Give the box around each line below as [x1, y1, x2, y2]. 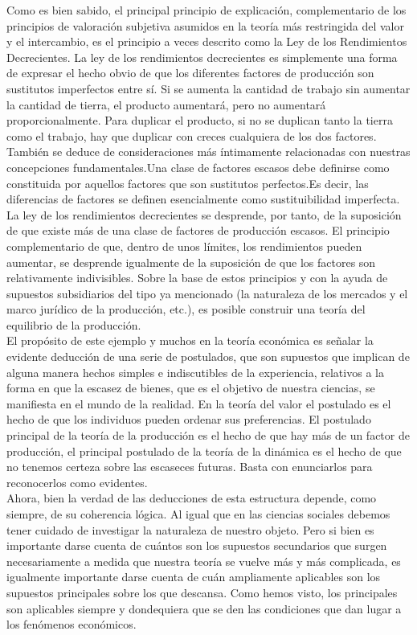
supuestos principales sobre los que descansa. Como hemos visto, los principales [6, 584, 398, 600]
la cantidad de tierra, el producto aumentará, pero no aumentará [6, 96, 326, 113]
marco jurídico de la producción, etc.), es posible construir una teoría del [6, 301, 366, 317]
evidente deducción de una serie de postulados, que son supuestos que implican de [6, 348, 410, 365]
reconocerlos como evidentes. [6, 473, 148, 490]
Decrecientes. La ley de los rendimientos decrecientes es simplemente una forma [6, 48, 398, 65]
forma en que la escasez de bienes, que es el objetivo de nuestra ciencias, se [6, 379, 375, 396]
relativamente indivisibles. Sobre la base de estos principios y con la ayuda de [6, 269, 388, 286]
